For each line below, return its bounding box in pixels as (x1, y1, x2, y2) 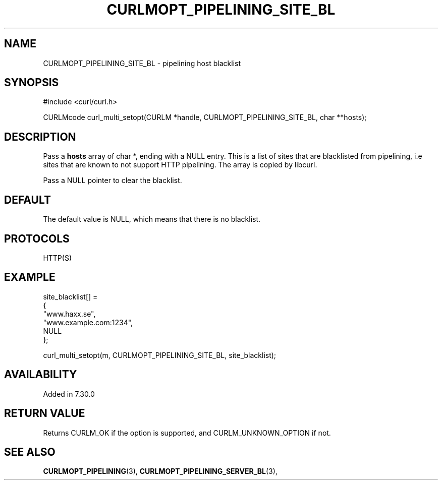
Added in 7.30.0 (43, 389, 95, 398)
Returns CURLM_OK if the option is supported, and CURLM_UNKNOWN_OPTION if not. (43, 428, 331, 437)
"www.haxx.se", (43, 309, 96, 318)
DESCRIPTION (4, 130, 76, 143)
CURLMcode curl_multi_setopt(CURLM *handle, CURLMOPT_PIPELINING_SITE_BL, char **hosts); (43, 113, 367, 122)
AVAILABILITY (4, 368, 77, 381)
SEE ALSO (4, 445, 56, 458)
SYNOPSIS (4, 76, 59, 89)
